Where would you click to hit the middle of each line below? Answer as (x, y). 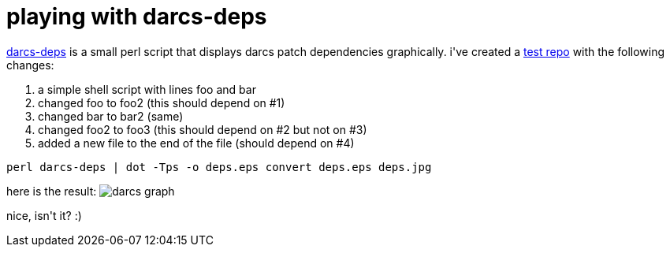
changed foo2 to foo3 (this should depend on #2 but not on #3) (203, 129)
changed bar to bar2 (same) (111, 116)
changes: (30, 65)
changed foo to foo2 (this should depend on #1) (162, 102)
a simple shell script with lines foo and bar (147, 89)
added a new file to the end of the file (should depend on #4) (196, 143)
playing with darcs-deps (137, 17)
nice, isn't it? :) (44, 215)
